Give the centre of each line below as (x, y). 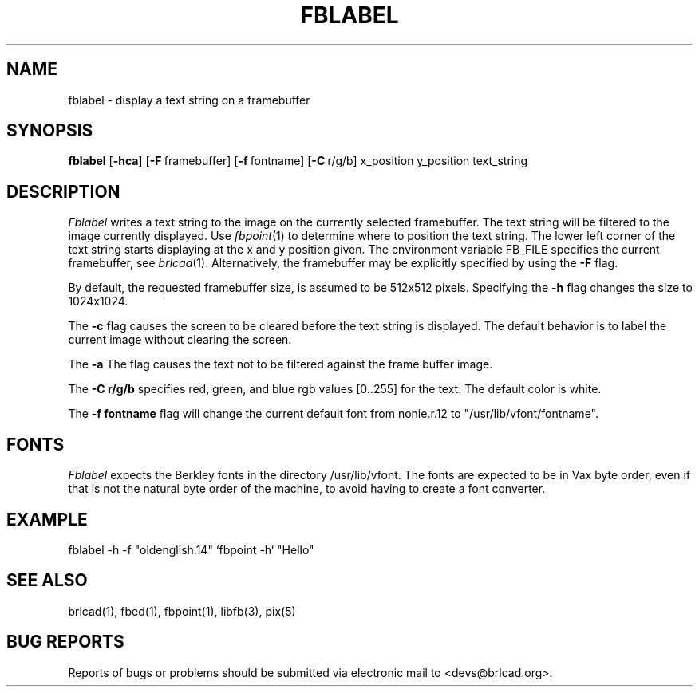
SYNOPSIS (50, 131)
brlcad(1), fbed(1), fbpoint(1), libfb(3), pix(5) (182, 611)
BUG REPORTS (65, 642)
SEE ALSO (47, 581)
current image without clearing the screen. (180, 340)
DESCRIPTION (63, 191)
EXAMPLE (47, 519)
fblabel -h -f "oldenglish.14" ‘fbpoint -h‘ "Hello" (191, 549)
